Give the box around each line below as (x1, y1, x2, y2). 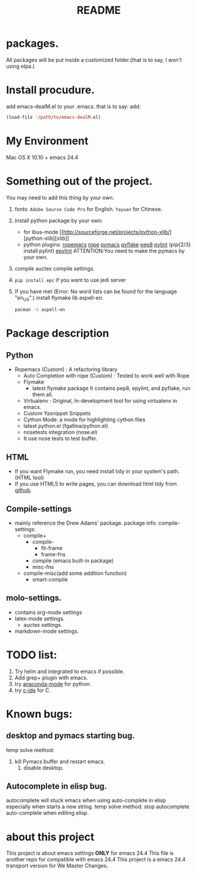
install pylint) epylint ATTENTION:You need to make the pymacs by (23, 247, 185, 254)
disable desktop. (23, 764, 64, 771)
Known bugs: (6, 707, 73, 721)
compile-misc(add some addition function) (23, 570, 127, 577)
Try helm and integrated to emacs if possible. (14, 668, 125, 675)
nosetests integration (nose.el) (23, 429, 98, 436)
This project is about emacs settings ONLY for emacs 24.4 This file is (6, 850, 174, 857)
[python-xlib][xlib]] (23, 235, 69, 242)
